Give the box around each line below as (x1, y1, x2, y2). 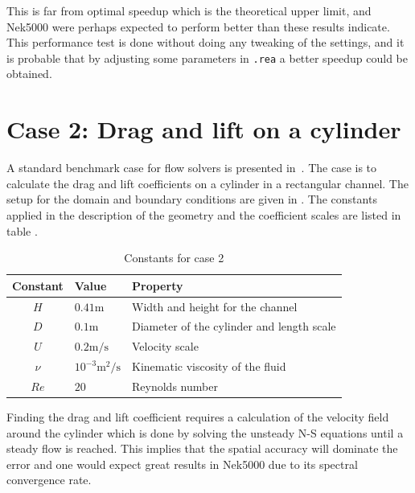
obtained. (6, 65, 52, 82)
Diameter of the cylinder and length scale (132, 318, 336, 335)
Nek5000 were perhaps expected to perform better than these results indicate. (6, 18, 390, 35)
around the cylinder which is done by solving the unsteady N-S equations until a (6, 424, 404, 441)
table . (6, 222, 38, 239)
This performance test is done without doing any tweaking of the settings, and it (6, 34, 405, 51)
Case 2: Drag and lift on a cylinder (6, 113, 401, 146)
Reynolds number (132, 377, 218, 394)
